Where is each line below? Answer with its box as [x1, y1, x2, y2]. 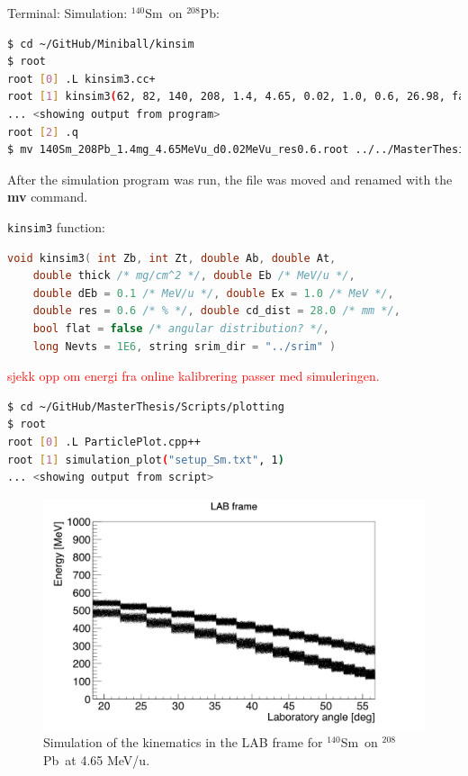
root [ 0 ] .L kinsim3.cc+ [7, 72, 156, 86]
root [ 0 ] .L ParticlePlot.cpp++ [7, 435, 201, 448]
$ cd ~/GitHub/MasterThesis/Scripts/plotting [7, 400, 284, 413]
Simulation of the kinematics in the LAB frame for [43, 733, 323, 752]
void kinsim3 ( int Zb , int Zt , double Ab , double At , [7, 251, 337, 265]
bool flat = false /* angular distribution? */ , [32, 321, 330, 335]
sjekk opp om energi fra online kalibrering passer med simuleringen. [7, 366, 380, 385]
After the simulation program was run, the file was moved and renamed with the [7, 169, 453, 188]
